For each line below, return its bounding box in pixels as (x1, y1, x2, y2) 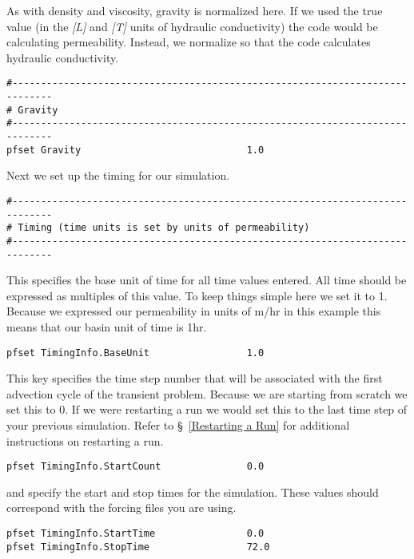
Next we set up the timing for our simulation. (6, 167, 230, 184)
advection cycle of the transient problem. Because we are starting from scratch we (6, 385, 408, 402)
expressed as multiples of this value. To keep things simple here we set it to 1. (6, 287, 388, 303)
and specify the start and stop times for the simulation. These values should (6, 483, 379, 500)
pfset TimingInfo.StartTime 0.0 (6, 528, 265, 540)
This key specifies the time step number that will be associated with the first (6, 370, 383, 387)
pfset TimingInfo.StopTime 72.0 (6, 541, 270, 553)
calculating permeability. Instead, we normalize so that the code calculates (6, 34, 371, 50)
